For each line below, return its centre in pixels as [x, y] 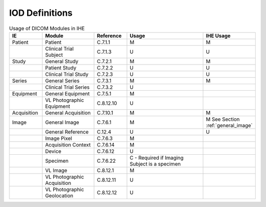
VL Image [56, 170]
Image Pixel [59, 138]
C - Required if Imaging [157, 158]
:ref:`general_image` [230, 125]
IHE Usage [218, 35]
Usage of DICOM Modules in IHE [47, 28]
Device [53, 151]
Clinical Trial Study [67, 74]
